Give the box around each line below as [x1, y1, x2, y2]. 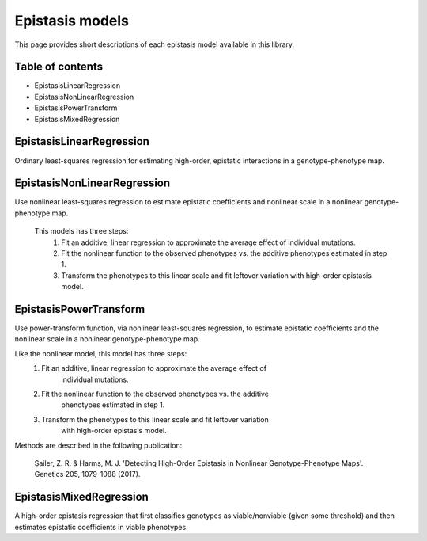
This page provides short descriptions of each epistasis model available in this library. [14, 40, 295, 49]
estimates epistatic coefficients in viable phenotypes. [14, 522, 189, 531]
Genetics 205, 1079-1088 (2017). [34, 470, 141, 479]
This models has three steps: [34, 227, 129, 236]
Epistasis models [14, 12, 130, 29]
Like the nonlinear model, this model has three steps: [14, 349, 187, 358]
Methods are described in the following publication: [14, 440, 183, 450]
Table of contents [14, 60, 103, 74]
